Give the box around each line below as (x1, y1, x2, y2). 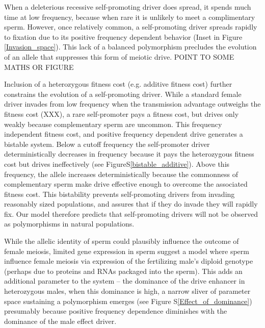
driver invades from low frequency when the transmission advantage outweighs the (4, 98, 261, 109)
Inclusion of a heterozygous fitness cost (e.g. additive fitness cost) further (4, 79, 232, 89)
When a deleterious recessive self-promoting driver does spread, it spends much (4, 2, 251, 12)
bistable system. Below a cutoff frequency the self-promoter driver (4, 138, 210, 149)
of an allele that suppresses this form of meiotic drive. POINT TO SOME (4, 51, 234, 62)
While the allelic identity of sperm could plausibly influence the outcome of (4, 236, 239, 246)
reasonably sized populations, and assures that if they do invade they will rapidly (4, 198, 258, 209)
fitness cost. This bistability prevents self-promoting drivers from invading (4, 188, 235, 199)
